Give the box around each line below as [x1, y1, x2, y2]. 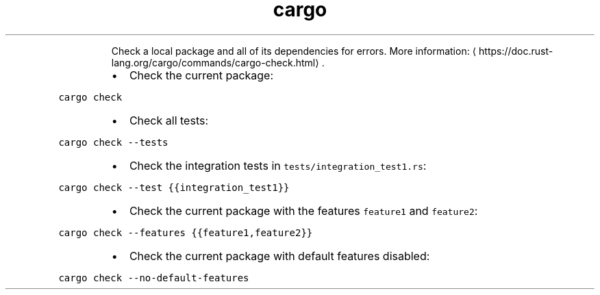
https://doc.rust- [479, 44, 553, 57]
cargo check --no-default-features [58, 272, 249, 283]
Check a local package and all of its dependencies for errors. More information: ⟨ [111, 44, 477, 57]
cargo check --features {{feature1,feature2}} [58, 227, 313, 238]
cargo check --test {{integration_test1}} [58, 181, 290, 193]
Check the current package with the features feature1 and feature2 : [129, 203, 478, 218]
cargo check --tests [58, 136, 168, 148]
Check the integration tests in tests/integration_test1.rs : [129, 158, 427, 172]
